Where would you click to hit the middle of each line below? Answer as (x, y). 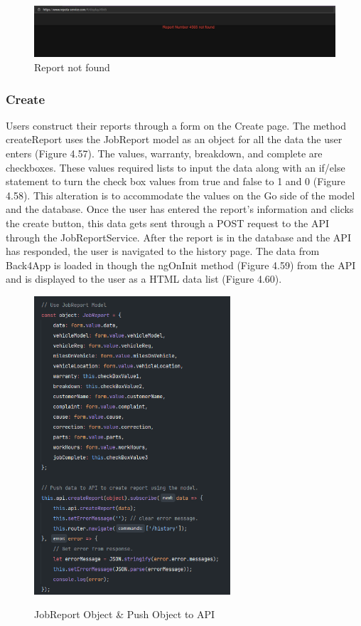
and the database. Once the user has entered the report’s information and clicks (180, 209)
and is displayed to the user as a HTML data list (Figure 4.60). (144, 279)
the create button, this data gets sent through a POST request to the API (168, 223)
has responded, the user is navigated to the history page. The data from (163, 251)
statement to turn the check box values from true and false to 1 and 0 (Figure (176, 181)
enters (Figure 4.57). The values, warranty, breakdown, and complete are (164, 153)
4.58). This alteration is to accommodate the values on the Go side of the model (180, 195)
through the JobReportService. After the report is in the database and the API (178, 237)
